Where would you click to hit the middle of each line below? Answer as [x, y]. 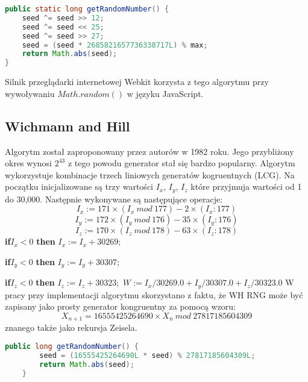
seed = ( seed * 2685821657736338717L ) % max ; [115, 45]
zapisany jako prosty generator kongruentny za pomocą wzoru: [121, 306]
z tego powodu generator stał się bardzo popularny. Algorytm [181, 163]
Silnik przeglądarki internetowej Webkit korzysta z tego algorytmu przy [137, 82]
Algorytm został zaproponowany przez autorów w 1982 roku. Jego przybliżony [149, 151]
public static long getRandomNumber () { [87, 9]
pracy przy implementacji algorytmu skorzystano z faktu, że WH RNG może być [154, 294]
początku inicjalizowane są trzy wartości [79, 186]
